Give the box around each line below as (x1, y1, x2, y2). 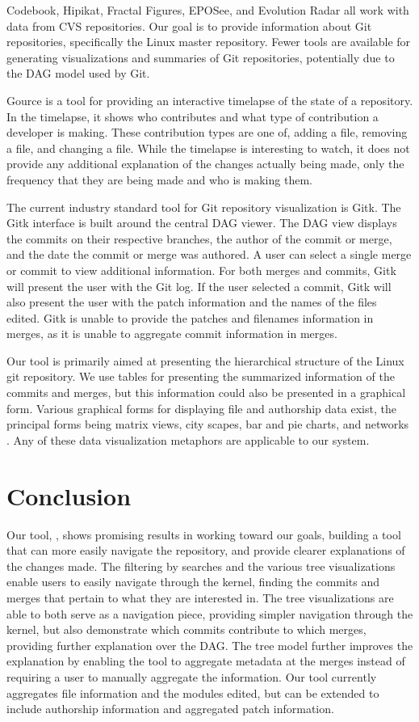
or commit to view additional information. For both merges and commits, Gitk (6, 261, 396, 278)
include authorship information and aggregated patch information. (6, 700, 334, 717)
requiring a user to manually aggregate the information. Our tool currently (6, 668, 377, 685)
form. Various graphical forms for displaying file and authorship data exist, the (6, 399, 396, 416)
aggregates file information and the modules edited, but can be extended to (6, 684, 379, 701)
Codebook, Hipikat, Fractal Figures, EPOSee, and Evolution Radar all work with (6, 2, 409, 18)
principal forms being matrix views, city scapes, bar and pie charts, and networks (6, 416, 409, 433)
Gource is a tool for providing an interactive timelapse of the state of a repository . (6, 91, 413, 108)
